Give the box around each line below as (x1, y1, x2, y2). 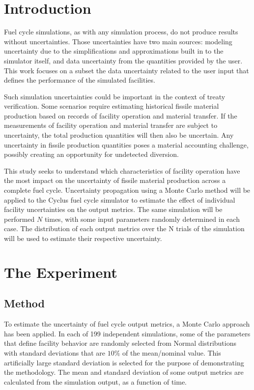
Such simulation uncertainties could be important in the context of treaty (4, 91, 226, 101)
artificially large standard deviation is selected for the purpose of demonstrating (4, 357, 244, 367)
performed (4, 213, 35, 224)
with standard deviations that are (4, 347, 105, 358)
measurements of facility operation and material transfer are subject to (4, 120, 218, 130)
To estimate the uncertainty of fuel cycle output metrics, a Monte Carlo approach (4, 319, 250, 329)
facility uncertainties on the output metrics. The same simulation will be (4, 204, 223, 214)
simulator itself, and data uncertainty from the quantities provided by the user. (4, 55, 243, 65)
